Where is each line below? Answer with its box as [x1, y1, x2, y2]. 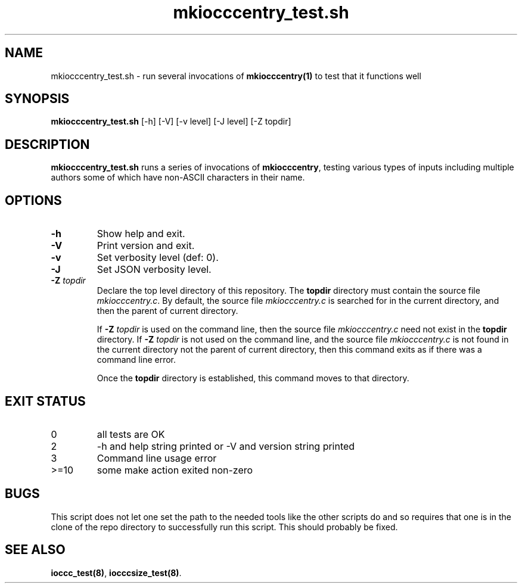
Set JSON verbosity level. [97, 263, 212, 276]
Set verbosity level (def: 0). [97, 251, 219, 264]
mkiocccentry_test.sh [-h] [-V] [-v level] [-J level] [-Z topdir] [51, 116, 291, 127]
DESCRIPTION [5, 136, 90, 152]
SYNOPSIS [5, 91, 70, 107]
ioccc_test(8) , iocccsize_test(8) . [51, 567, 182, 578]
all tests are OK [97, 428, 165, 440]
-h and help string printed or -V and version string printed [97, 440, 355, 452]
